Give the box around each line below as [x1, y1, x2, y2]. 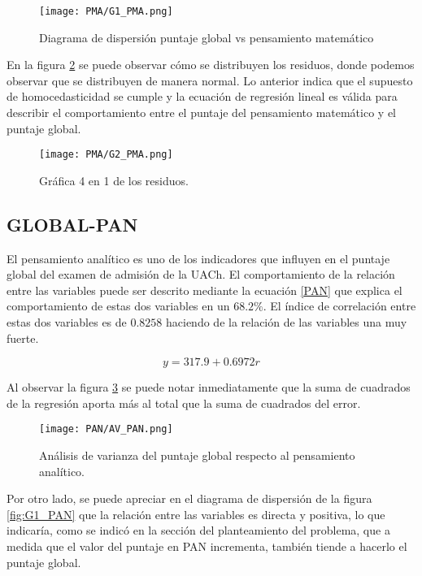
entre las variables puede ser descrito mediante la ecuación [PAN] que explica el [7, 281, 402, 298]
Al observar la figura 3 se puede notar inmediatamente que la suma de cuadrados [7, 379, 411, 396]
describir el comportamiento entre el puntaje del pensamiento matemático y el [7, 104, 396, 121]
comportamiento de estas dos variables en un [7, 297, 230, 314]
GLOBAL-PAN [7, 211, 138, 236]
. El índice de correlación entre [263, 297, 416, 314]
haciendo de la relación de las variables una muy [166, 314, 407, 331]
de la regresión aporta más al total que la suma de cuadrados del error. [7, 394, 361, 411]
